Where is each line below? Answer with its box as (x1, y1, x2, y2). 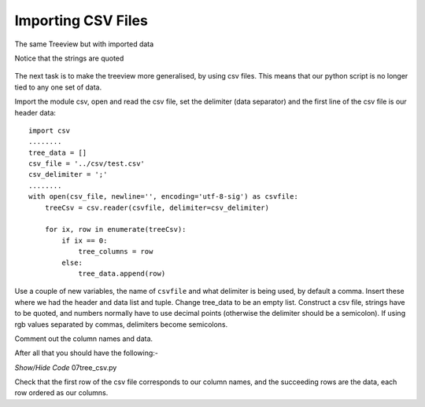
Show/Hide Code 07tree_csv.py (14, 362, 117, 372)
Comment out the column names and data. (14, 334, 153, 343)
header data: (14, 108, 57, 117)
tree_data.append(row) (78, 269, 166, 278)
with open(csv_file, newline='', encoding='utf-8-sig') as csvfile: (28, 192, 298, 201)
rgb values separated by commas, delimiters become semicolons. (14, 319, 228, 329)
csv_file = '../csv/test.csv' (28, 159, 146, 168)
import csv (28, 126, 71, 135)
